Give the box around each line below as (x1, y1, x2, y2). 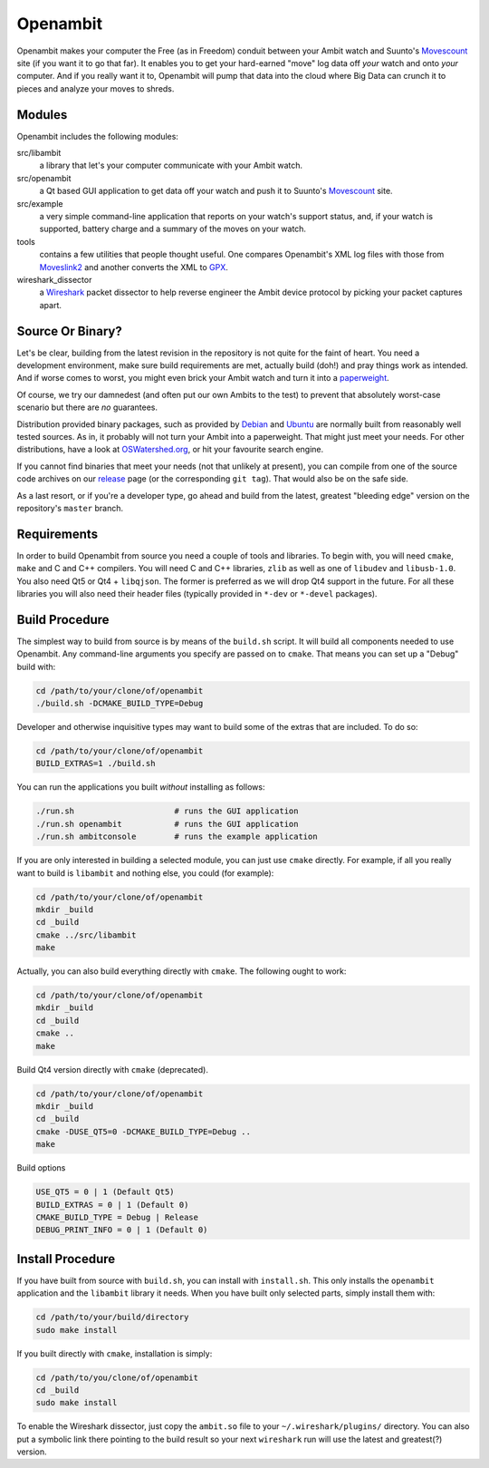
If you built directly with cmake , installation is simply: (16, 1347, 213, 1359)
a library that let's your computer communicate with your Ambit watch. (39, 160, 303, 171)
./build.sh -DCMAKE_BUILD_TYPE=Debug (35, 698, 204, 709)
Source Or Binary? (16, 323, 122, 339)
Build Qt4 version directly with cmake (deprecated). (16, 1064, 208, 1074)
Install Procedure (16, 1251, 116, 1267)
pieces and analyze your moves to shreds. (16, 83, 175, 94)
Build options (16, 1162, 66, 1173)
